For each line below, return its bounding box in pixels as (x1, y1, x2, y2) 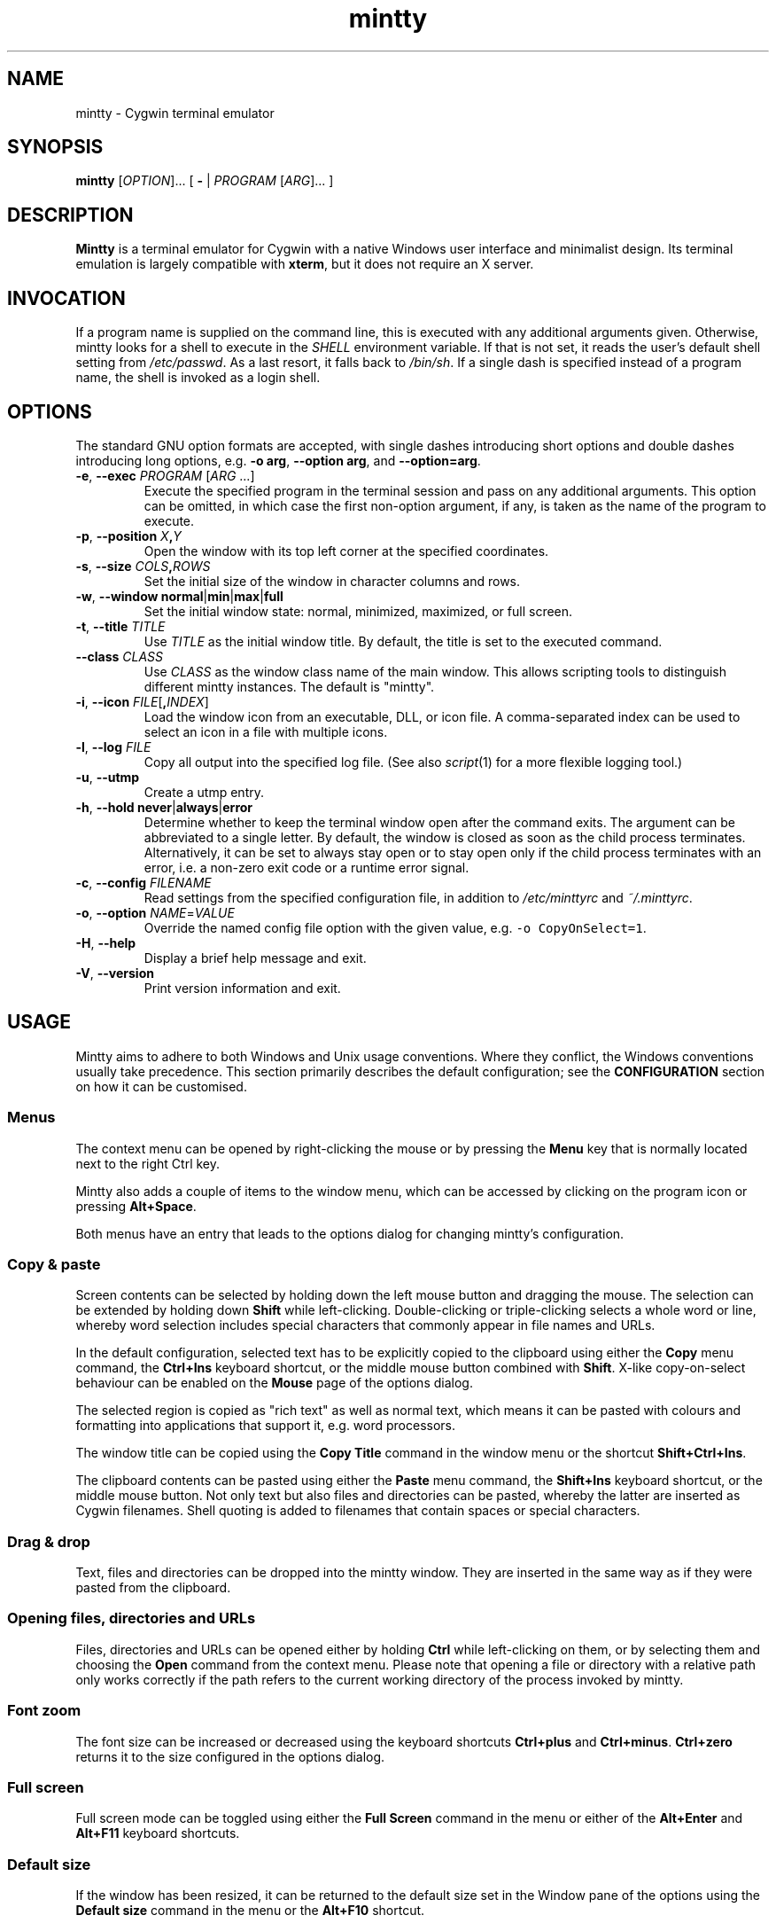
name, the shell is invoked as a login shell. (75, 370, 321, 386)
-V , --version (75, 965, 154, 981)
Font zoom (7, 1701, 81, 1720)
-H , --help (75, 934, 136, 950)
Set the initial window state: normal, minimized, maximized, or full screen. (144, 603, 573, 619)
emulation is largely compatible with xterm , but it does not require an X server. (75, 256, 534, 272)
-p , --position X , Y (75, 528, 182, 543)
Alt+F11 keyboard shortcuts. (75, 1825, 240, 1841)
